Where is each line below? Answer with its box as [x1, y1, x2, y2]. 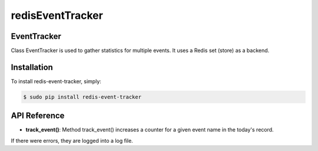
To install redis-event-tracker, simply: [11, 77, 101, 85]
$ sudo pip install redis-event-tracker [23, 93, 141, 100]
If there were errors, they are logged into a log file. [11, 137, 134, 144]
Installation [11, 62, 53, 72]
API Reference [11, 111, 65, 121]
